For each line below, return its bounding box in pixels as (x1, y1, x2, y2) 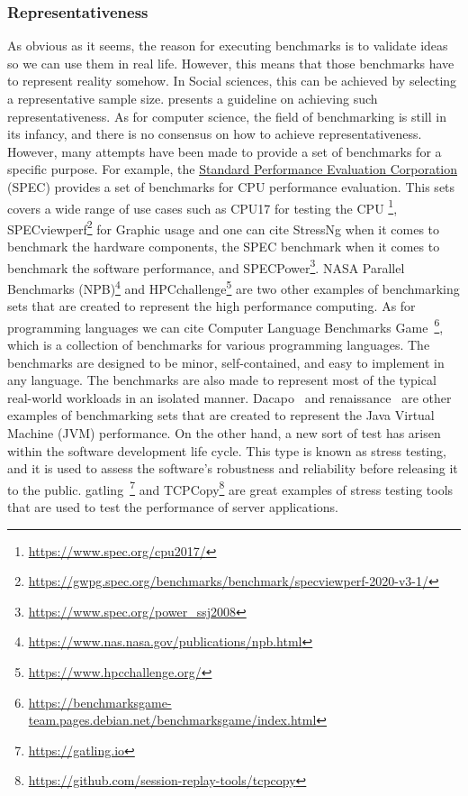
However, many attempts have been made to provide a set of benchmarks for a (7, 142, 442, 160)
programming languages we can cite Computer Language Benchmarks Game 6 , (7, 315, 444, 336)
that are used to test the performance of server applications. (7, 498, 338, 516)
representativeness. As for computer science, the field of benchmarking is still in (7, 106, 446, 125)
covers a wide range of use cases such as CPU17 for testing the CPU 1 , (7, 196, 398, 217)
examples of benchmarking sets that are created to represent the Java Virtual (7, 406, 435, 425)
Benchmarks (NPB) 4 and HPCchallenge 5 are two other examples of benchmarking (7, 276, 460, 297)
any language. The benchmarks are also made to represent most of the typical (7, 371, 436, 389)
